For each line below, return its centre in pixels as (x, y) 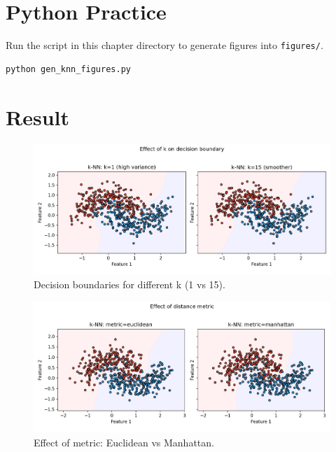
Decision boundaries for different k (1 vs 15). (129, 284)
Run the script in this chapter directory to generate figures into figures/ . (164, 45)
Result (37, 116)
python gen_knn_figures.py (68, 69)
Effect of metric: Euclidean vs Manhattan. (124, 442)
